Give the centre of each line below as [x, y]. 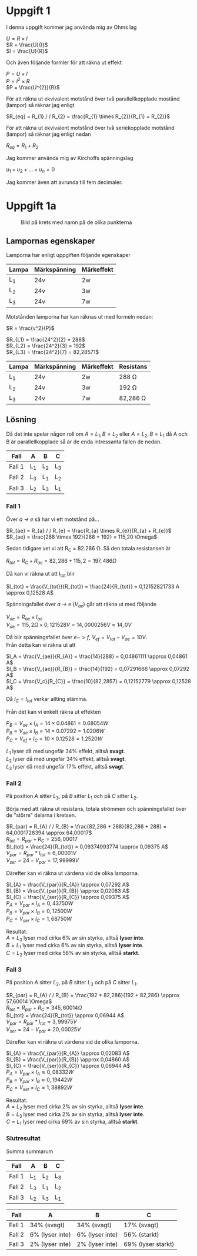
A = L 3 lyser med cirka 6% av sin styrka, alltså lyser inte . [76, 938]
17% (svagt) [141, 1225]
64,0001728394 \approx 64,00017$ [49, 833]
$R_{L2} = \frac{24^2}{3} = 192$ [46, 346]
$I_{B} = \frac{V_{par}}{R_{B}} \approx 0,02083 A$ [68, 891]
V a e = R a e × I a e [24, 617]
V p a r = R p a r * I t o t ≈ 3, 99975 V [41, 1022]
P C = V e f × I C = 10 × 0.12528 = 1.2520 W [54, 739]
